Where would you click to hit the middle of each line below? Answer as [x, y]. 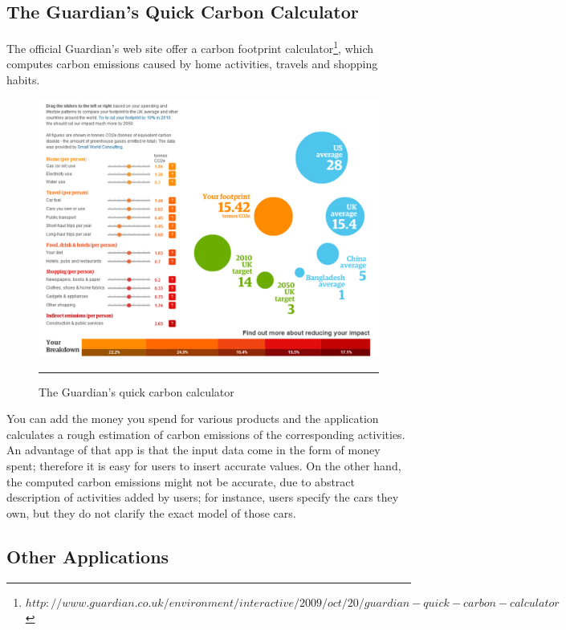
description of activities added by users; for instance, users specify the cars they [203, 497]
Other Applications [88, 556]
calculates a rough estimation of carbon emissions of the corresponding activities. [206, 434]
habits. [23, 80]
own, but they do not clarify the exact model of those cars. [151, 512]
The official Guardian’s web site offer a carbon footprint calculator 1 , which [190, 47]
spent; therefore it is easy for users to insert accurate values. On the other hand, [204, 465]
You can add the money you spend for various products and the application [193, 419]
